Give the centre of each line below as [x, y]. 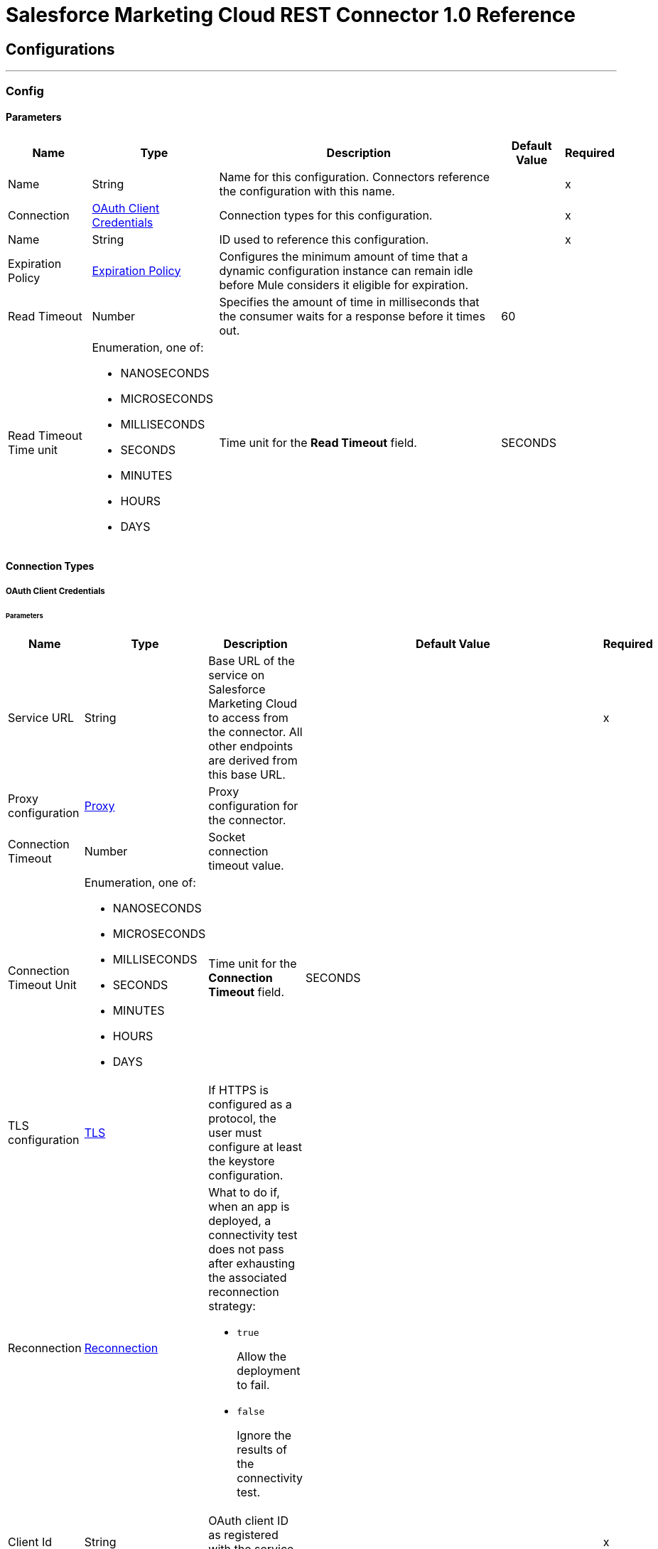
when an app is [249, 1207]
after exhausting [252, 1264]
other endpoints [251, 746]
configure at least [255, 1147]
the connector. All [255, 732]
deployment [269, 1371]
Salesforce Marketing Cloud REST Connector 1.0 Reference [291, 15]
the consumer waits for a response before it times [352, 316]
